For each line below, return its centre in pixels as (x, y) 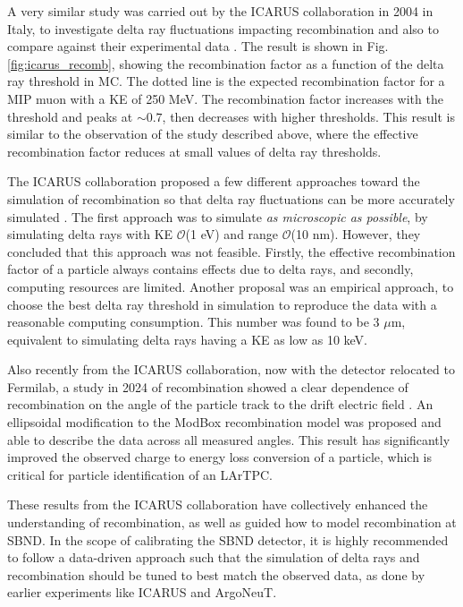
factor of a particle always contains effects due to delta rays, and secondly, (210, 269)
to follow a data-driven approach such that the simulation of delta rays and (214, 557)
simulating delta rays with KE (90, 234)
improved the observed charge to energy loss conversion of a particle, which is (220, 457)
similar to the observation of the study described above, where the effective (213, 134)
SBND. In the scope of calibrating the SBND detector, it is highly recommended (228, 539)
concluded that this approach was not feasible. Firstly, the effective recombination (231, 251)
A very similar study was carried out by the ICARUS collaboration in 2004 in (220, 11)
